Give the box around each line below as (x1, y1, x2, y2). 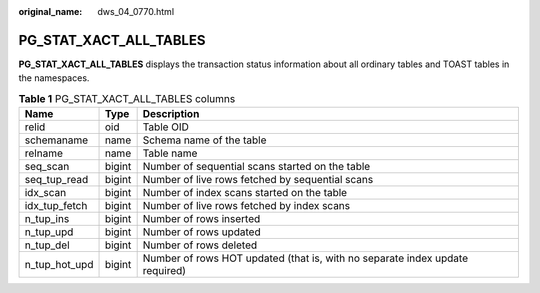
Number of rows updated (142, 225, 261, 239)
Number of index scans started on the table (142, 186, 348, 200)
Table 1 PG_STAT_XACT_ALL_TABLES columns (18, 91, 236, 105)
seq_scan (24, 160, 70, 174)
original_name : (18, 6, 83, 17)
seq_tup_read (24, 173, 89, 187)
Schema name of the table (142, 133, 267, 147)
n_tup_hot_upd (24, 258, 94, 272)
